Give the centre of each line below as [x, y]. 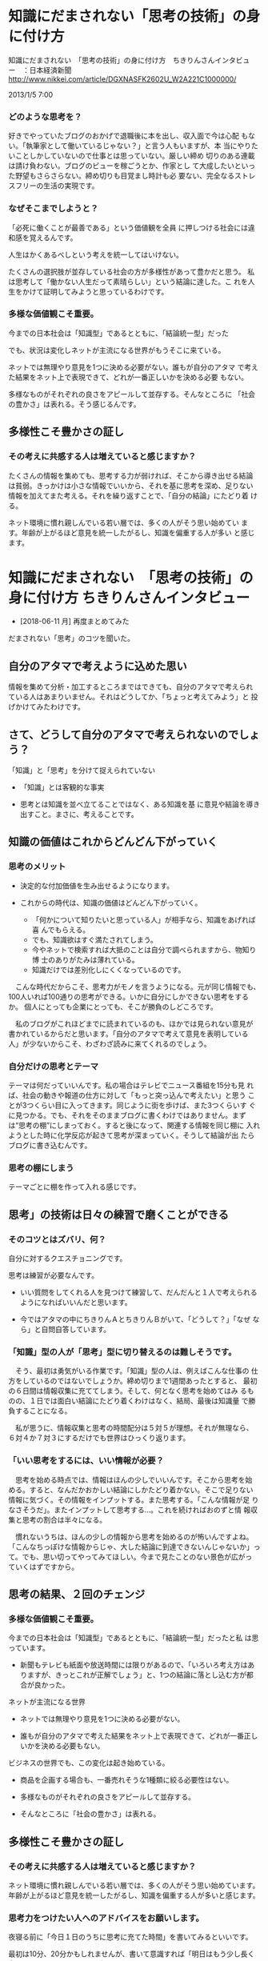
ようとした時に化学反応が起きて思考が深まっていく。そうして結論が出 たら [132, 1135]
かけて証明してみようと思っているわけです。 [95, 291]
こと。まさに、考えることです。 [86, 814]
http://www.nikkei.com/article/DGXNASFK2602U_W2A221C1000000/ [122, 79]
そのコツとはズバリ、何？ [57, 1239]
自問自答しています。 [76, 1330]
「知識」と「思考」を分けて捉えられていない [82, 770]
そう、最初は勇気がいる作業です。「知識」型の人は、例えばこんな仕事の [132, 1371]
